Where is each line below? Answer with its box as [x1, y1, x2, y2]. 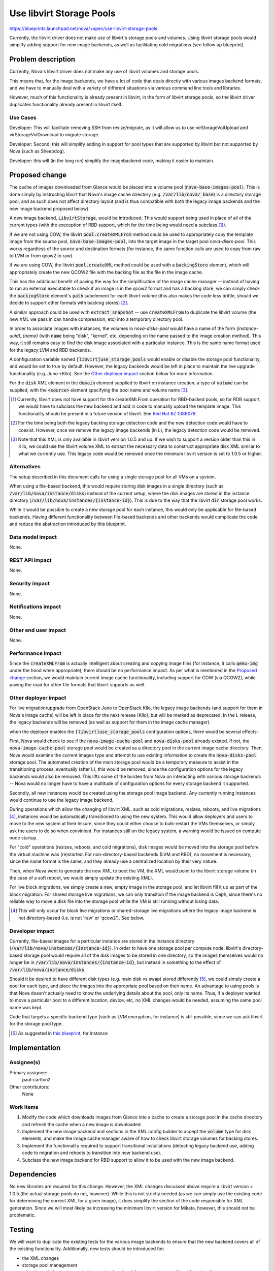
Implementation [9, 1043, 61, 1052]
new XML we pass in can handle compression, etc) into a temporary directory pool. [9, 316, 184, 322]
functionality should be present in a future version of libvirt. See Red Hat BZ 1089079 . [18, 410, 197, 416]
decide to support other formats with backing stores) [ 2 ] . [9, 300, 129, 306]
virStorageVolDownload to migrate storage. [9, 132, 100, 138]
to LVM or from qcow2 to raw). [9, 252, 74, 259]
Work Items [9, 1103, 39, 1110]
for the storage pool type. [9, 1021, 63, 1027]
